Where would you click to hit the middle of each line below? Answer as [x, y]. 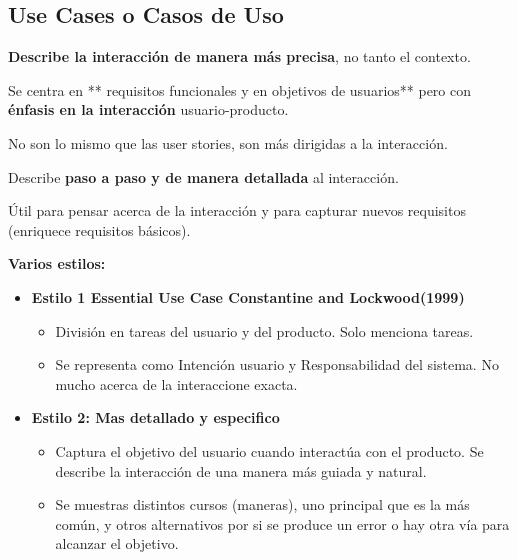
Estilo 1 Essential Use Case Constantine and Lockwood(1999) [248, 296]
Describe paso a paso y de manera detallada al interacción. [203, 176]
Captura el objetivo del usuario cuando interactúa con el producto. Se [269, 450]
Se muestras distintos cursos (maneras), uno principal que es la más [262, 504]
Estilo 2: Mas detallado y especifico [155, 417]
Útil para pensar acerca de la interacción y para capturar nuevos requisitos [237, 210]
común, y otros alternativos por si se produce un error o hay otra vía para [282, 523]
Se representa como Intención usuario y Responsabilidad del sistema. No [277, 364]
